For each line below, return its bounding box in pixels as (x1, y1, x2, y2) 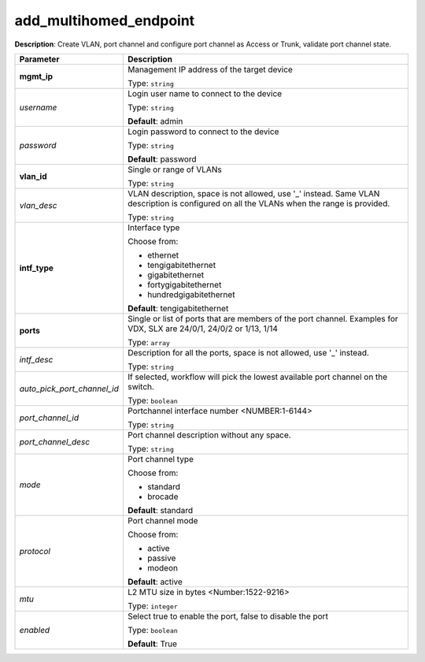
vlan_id (19, 170, 47, 181)
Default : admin (127, 115, 183, 126)
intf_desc (19, 354, 54, 365)
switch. (127, 381, 155, 392)
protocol (19, 545, 51, 556)
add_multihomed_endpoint (14, 12, 195, 29)
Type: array (127, 337, 171, 348)
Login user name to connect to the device (127, 87, 283, 99)
